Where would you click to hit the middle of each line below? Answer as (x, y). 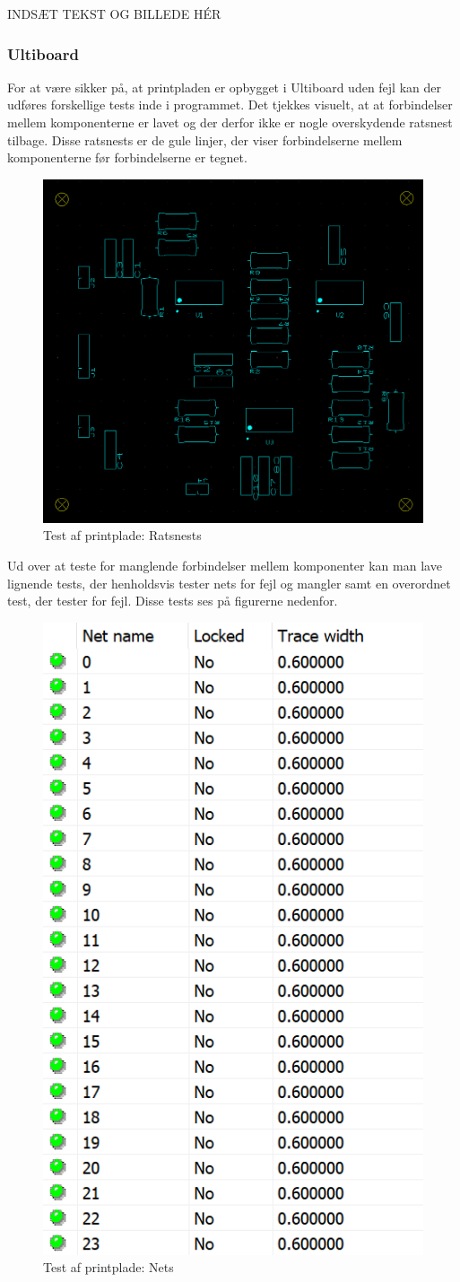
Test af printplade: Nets (108, 1267)
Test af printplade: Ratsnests (122, 535)
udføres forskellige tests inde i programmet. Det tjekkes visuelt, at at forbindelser (230, 105)
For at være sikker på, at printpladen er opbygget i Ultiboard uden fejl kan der (224, 87)
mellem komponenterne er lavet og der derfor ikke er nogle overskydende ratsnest (230, 122)
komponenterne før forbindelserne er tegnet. (127, 157)
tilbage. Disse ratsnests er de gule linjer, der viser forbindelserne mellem (205, 140)
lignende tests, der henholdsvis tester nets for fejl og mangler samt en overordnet (229, 583)
